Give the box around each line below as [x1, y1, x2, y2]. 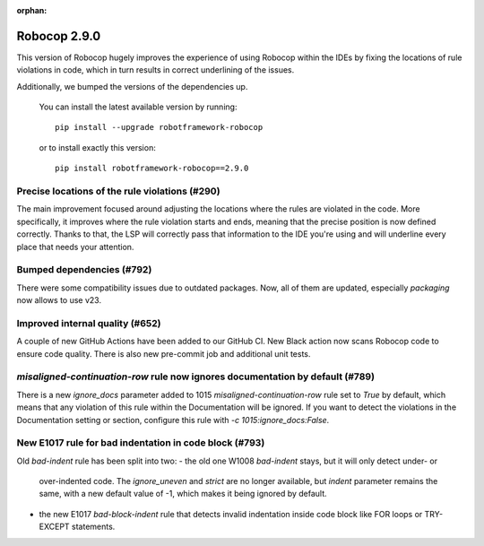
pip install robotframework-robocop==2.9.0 [55, 163, 249, 174]
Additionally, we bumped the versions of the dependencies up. [16, 81, 248, 91]
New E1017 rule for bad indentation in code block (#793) [16, 437, 265, 449]
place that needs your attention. [16, 241, 134, 252]
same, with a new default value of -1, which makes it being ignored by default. [39, 489, 327, 499]
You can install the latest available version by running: [39, 101, 238, 112]
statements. [72, 521, 116, 533]
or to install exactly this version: [39, 142, 156, 152]
